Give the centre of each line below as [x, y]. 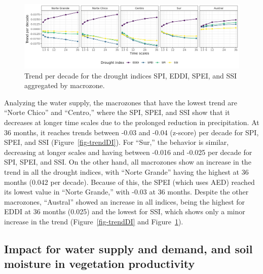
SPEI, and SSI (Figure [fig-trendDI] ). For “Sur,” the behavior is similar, [117, 142]
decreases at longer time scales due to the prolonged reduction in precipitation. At [132, 122]
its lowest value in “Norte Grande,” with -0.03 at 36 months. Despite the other [126, 192]
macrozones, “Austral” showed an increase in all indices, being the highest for [125, 201]
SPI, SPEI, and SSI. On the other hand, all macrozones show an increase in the [128, 162]
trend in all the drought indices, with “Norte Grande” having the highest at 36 [126, 172]
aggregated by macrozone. [65, 85]
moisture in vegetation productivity [100, 264]
